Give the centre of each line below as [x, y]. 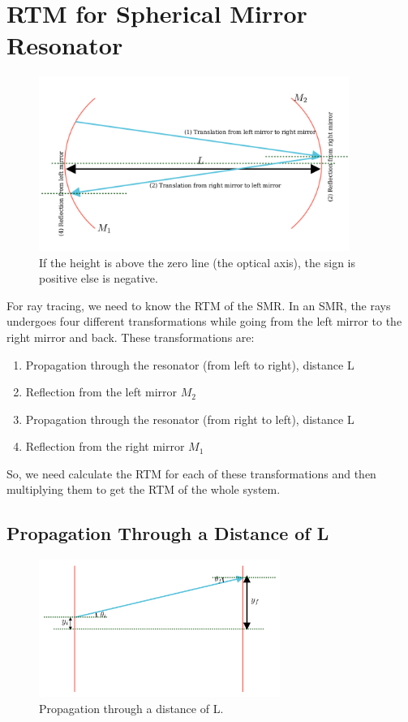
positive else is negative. [99, 278]
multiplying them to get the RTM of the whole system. [144, 489]
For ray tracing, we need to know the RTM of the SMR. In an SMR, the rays [199, 305]
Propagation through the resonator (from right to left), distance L [190, 419]
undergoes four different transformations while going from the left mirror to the [204, 321]
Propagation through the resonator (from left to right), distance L [190, 364]
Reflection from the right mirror [105, 446]
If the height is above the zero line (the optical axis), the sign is [197, 262]
